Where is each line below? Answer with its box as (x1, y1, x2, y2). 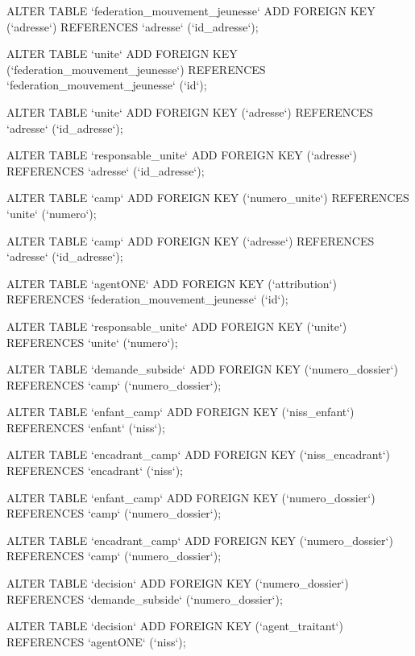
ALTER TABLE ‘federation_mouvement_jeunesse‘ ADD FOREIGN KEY (6, 2, 376, 19)
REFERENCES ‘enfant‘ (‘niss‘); (6, 419, 165, 435)
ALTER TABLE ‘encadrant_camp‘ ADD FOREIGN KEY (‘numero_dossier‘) (6, 531, 393, 548)
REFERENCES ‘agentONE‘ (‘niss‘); (6, 633, 186, 650)
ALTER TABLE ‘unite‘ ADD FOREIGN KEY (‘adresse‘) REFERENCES (6, 103, 373, 120)
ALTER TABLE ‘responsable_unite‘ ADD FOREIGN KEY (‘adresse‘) (6, 146, 357, 163)
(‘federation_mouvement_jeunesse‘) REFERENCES (6, 60, 266, 77)
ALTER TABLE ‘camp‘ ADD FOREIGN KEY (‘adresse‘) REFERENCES (6, 232, 375, 249)
